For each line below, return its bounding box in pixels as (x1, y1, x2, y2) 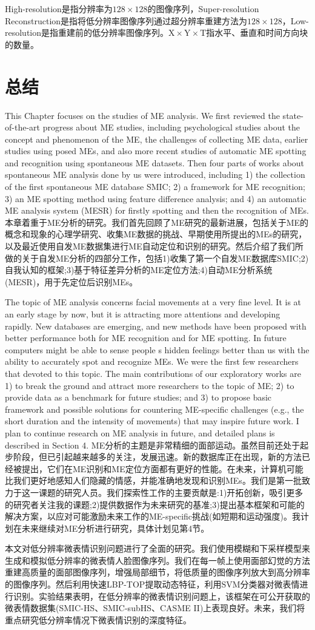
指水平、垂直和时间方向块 (206, 26, 308, 39)
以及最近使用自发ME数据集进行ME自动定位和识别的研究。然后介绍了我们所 (5, 240, 303, 252)
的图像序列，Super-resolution (147, 2, 259, 15)
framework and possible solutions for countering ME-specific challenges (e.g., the (5, 402, 304, 415)
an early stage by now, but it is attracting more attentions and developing (5, 308, 280, 320)
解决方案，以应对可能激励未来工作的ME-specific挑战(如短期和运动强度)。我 (5, 510, 300, 523)
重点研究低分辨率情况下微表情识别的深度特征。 (5, 613, 191, 626)
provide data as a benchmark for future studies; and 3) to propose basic (5, 391, 272, 404)
